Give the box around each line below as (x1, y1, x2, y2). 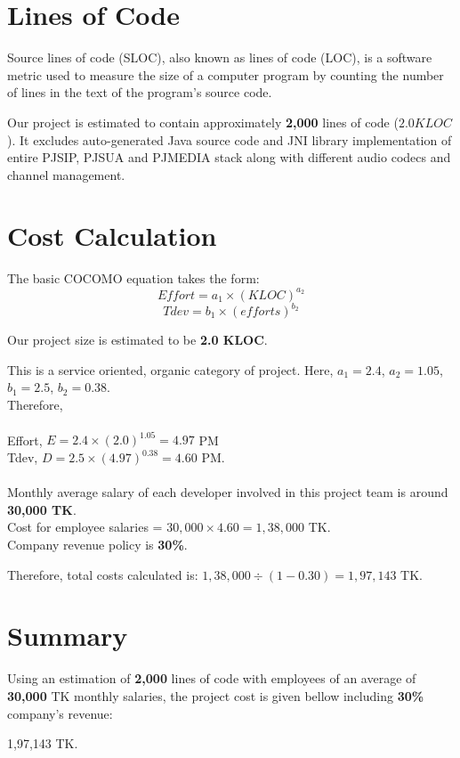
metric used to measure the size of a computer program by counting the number (7, 65, 444, 84)
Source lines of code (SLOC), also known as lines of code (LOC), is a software (7, 48, 432, 67)
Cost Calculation (7, 217, 217, 254)
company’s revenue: (7, 704, 113, 722)
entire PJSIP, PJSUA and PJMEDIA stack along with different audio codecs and (7, 148, 451, 167)
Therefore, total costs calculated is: (7, 565, 198, 583)
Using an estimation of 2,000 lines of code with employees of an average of (7, 669, 416, 688)
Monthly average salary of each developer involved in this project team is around (7, 483, 448, 501)
